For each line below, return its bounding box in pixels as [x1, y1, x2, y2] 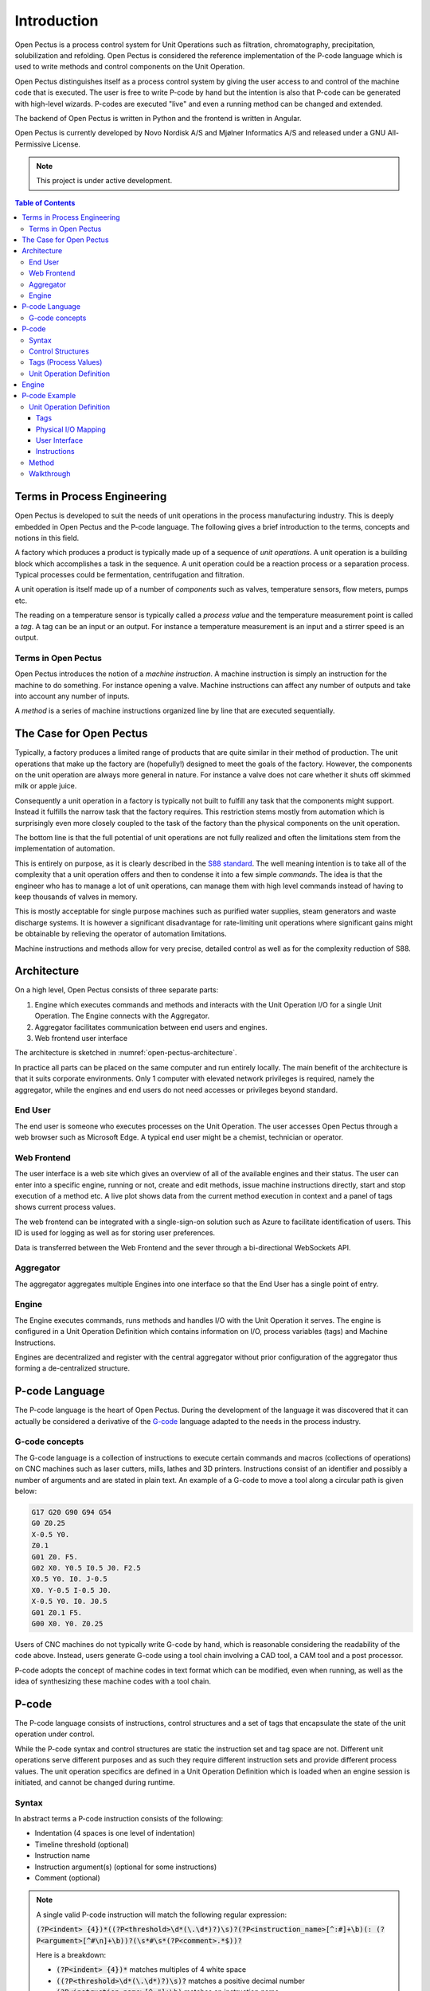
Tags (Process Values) [29, 358, 103, 367]
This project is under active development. [36, 176, 173, 186]
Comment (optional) [34, 1873, 101, 1883]
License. [53, 139, 81, 149]
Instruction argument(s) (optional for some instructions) [34, 1862, 217, 1872]
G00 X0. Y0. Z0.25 [31, 1619, 104, 1628]
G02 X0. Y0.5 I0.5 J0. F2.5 [31, 1563, 141, 1572]
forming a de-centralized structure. [14, 1363, 131, 1373]
